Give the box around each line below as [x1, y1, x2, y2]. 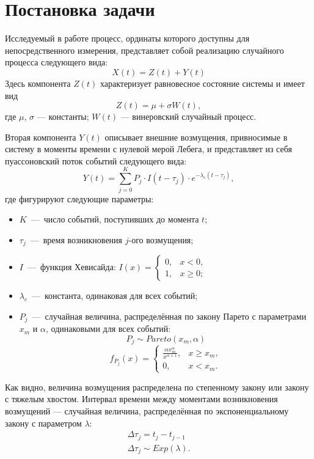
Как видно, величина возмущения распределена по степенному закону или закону [5, 380, 309, 393]
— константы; [37, 110, 89, 123]
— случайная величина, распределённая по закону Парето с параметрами [32, 309, 307, 322]
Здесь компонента [5, 76, 71, 89]
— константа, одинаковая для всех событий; [31, 289, 198, 302]
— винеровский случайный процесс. [120, 110, 257, 123]
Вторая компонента [5, 130, 76, 143]
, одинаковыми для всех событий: [46, 322, 171, 335]
